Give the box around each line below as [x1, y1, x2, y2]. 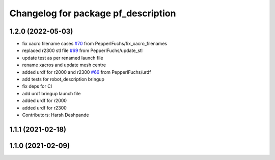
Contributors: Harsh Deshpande [22, 112, 89, 118]
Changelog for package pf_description [9, 8, 176, 19]
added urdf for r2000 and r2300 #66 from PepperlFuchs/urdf [22, 69, 151, 75]
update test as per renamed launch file [22, 55, 103, 61]
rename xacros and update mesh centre [22, 62, 106, 68]
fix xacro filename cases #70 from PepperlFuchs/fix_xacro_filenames [22, 41, 168, 47]
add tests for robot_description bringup [22, 76, 104, 83]
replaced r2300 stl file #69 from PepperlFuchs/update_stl [22, 47, 143, 54]
